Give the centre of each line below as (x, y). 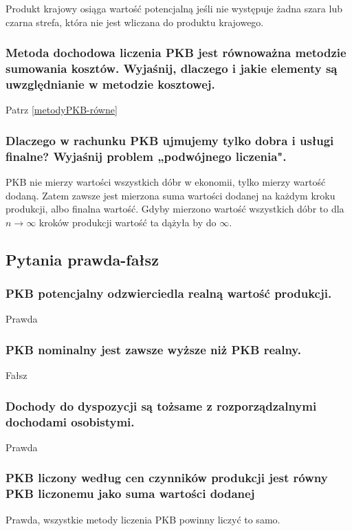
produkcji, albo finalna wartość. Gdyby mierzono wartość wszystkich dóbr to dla (175, 209)
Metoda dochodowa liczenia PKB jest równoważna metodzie (176, 53)
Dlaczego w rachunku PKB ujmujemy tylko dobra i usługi (170, 140)
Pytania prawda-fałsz (82, 259)
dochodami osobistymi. (70, 421)
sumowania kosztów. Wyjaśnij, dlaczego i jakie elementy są (172, 68)
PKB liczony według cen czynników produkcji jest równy (167, 478)
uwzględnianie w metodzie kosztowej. (110, 84)
